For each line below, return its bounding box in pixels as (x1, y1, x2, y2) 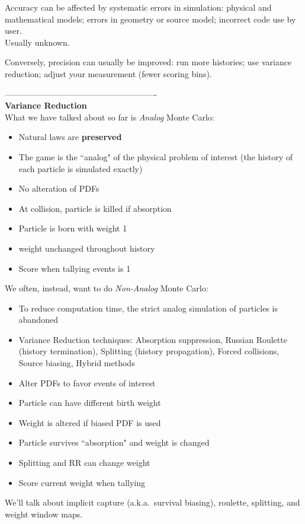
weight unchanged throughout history (18, 242, 155, 254)
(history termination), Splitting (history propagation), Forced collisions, (18, 345, 280, 357)
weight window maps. (5, 507, 83, 520)
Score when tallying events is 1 (18, 262, 131, 274)
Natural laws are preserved (18, 131, 122, 143)
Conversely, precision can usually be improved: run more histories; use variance (5, 56, 292, 68)
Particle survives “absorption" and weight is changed (18, 436, 210, 449)
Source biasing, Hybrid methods (18, 357, 135, 369)
